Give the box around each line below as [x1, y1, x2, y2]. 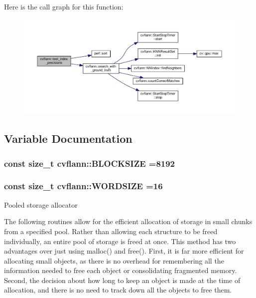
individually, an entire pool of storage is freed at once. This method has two [4, 236, 236, 246]
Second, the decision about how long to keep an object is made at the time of [4, 275, 241, 285]
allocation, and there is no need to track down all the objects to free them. [4, 285, 232, 295]
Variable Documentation [4, 131, 132, 146]
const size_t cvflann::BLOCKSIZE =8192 [4, 157, 175, 169]
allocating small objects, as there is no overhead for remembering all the [4, 255, 224, 266]
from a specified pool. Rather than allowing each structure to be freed [4, 226, 218, 236]
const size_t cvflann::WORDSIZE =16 [4, 180, 163, 192]
